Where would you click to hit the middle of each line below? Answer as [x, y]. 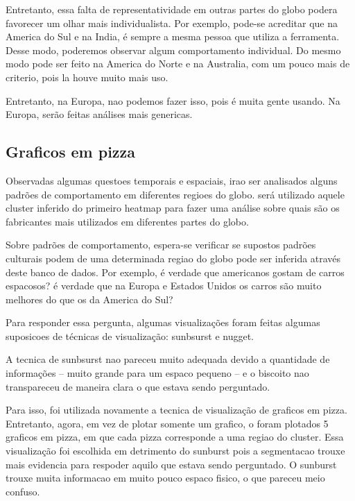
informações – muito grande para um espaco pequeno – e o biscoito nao [157, 373]
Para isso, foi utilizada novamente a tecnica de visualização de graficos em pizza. [176, 410]
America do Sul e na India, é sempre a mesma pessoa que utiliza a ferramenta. [173, 36]
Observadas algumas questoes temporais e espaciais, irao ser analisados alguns [172, 180]
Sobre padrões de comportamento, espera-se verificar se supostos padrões [161, 245]
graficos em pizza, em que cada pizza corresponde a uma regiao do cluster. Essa [175, 437]
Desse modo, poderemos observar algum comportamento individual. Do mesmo [173, 50]
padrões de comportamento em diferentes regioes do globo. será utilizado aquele [175, 194]
